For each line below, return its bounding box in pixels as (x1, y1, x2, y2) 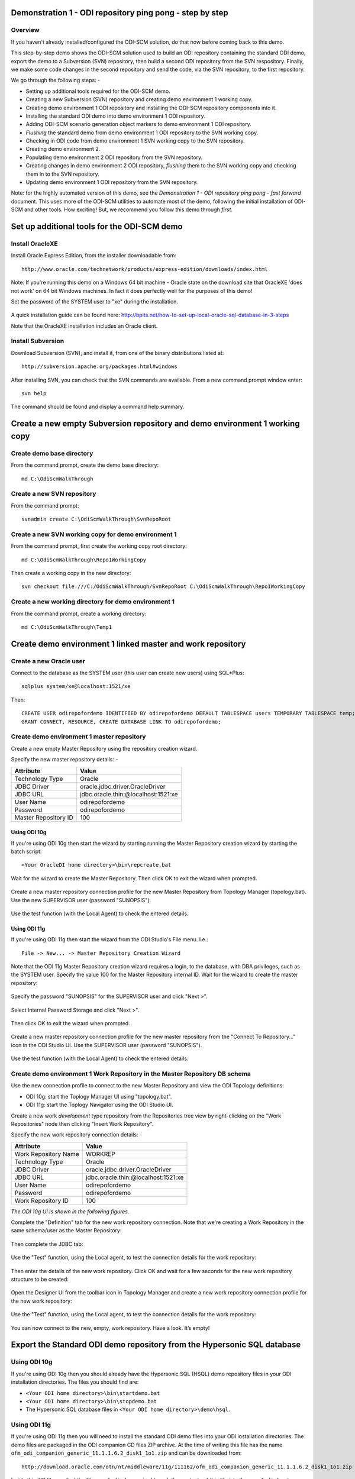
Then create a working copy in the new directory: (11, 569, 131, 576)
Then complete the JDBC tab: (11, 1240, 83, 1248)
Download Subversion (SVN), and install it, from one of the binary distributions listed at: (11, 349, 224, 356)
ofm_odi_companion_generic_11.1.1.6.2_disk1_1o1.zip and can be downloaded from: (11, 1449, 242, 1457)
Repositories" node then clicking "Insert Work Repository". (11, 1120, 154, 1127)
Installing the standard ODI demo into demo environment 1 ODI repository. (25, 112, 205, 120)
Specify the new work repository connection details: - (11, 1131, 142, 1138)
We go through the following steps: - (11, 77, 101, 84)
